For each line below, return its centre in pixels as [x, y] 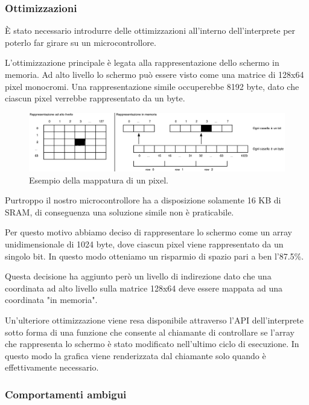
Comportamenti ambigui [66, 394]
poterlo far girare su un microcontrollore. [81, 42]
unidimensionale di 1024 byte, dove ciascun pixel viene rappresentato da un [144, 244]
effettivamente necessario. [52, 367]
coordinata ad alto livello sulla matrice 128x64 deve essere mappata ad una [144, 288]
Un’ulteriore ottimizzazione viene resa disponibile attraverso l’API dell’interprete [154, 320]
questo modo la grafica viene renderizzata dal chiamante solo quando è [135, 355]
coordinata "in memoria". [51, 300]
